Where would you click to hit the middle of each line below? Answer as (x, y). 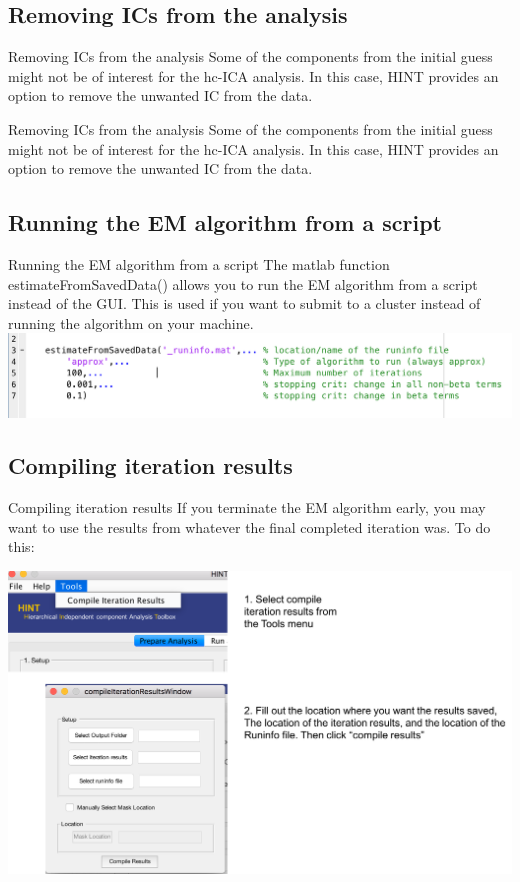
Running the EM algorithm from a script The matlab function (199, 263)
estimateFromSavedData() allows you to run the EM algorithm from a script (243, 283)
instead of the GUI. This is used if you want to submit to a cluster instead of (244, 303)
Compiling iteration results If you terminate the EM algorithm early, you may (247, 507)
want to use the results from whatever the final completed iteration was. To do (249, 526)
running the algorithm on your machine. (131, 322)
